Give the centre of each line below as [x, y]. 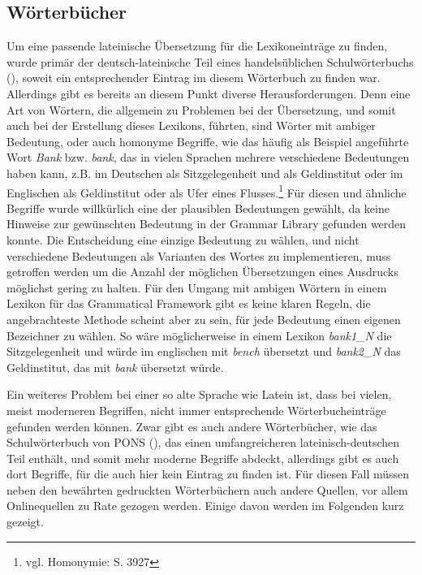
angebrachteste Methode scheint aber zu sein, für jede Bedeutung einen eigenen [204, 319]
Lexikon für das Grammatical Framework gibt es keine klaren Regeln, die [189, 303]
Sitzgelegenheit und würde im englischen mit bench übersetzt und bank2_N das [204, 351]
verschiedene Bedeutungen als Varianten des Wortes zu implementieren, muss [199, 255]
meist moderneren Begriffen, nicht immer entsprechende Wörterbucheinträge [196, 410]
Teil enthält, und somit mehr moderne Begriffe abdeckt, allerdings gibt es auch [203, 458]
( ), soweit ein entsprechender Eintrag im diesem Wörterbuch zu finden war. [194, 78]
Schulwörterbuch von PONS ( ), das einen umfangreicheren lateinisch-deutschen [203, 442]
